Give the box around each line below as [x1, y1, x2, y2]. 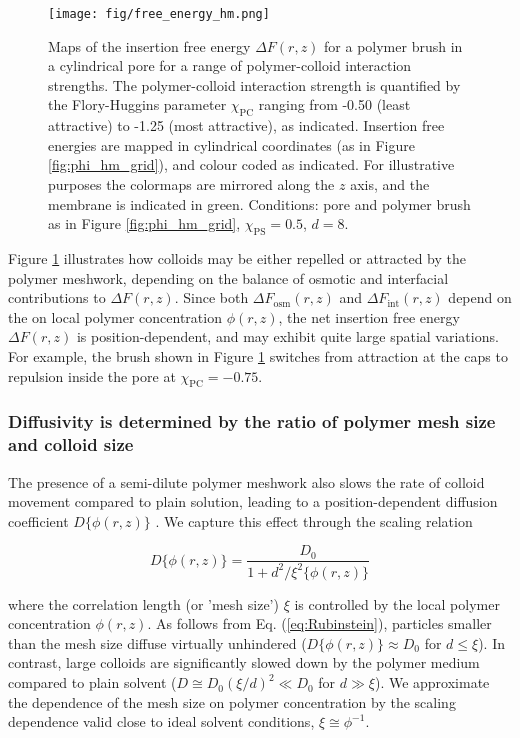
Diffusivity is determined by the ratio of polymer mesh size [8, 409, 496, 434]
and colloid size [8, 432, 134, 457]
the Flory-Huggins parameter [48, 94, 227, 115]
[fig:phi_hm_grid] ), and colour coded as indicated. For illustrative [48, 154, 455, 175]
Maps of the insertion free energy [48, 35, 251, 56]
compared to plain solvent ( [8, 672, 177, 693]
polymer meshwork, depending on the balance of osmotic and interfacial [8, 267, 449, 288]
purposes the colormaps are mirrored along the [48, 174, 335, 195]
